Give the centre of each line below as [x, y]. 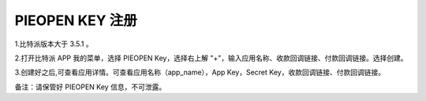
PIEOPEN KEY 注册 [76, 20]
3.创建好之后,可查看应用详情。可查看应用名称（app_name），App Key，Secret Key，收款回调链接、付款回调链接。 [200, 72]
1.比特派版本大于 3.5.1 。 [54, 44]
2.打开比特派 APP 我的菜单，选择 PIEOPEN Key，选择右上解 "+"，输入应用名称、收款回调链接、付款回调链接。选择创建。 [211, 58]
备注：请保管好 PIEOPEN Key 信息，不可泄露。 [90, 87]
